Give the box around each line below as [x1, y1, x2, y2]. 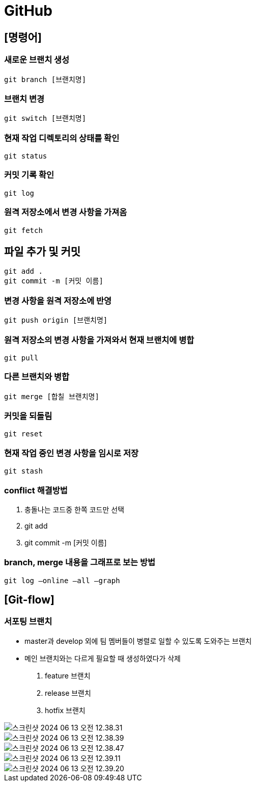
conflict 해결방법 [4, 485, 68, 495]
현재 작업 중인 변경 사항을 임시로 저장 [4, 448, 139, 458]
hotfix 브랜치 [45, 705, 86, 715]
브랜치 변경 [4, 93, 45, 104]
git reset [4, 430, 43, 438]
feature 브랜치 [45, 671, 91, 680]
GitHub [4, 2, 52, 19]
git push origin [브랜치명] [4, 316, 108, 325]
